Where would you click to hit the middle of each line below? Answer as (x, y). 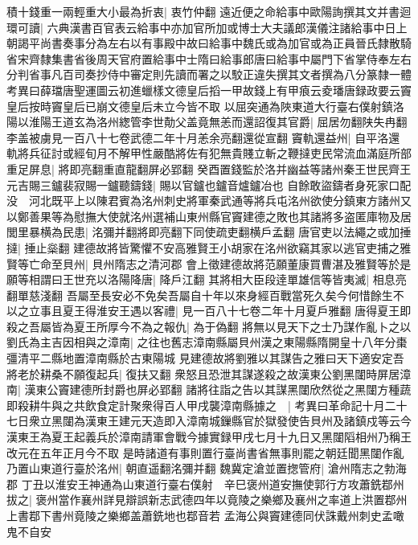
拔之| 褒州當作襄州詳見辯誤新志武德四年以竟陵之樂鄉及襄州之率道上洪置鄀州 (207, 500)
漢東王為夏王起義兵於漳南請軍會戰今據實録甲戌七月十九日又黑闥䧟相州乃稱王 (209, 437)
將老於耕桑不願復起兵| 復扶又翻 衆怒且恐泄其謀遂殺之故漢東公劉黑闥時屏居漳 (209, 373)
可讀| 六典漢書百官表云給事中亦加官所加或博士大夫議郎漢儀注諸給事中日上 (212, 27)
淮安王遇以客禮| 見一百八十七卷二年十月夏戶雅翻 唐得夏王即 (254, 311)
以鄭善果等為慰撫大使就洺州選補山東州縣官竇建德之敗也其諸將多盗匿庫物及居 (209, 216)
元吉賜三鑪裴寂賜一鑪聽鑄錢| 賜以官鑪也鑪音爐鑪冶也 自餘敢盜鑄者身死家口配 (209, 184)
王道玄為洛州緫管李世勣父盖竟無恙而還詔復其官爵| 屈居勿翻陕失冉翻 (229, 122)
